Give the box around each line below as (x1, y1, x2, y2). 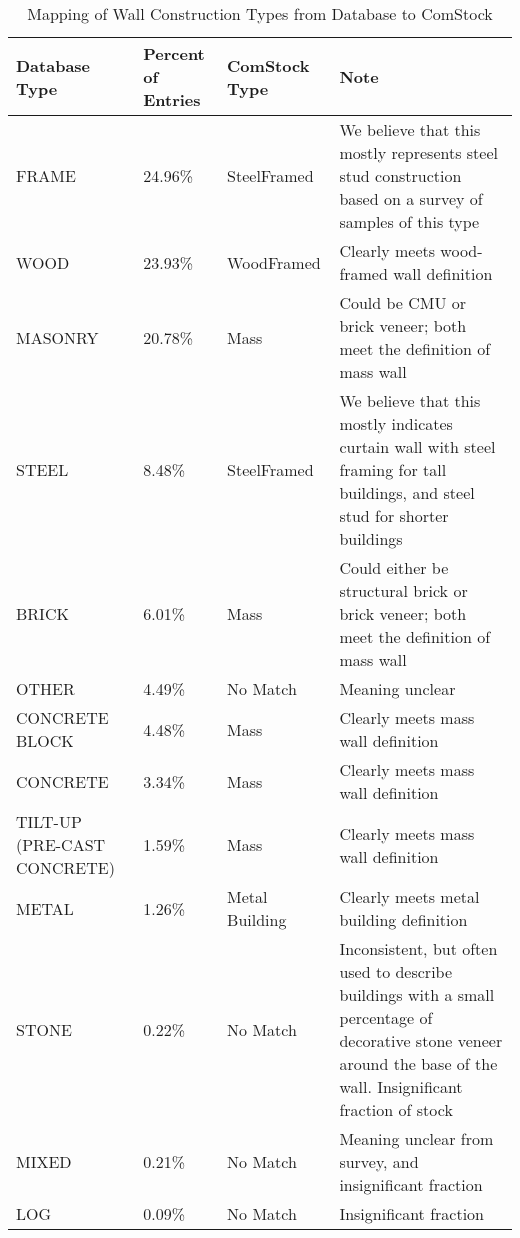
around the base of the (339, 1052, 498, 1075)
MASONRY (16, 325, 99, 349)
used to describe (339, 960, 453, 983)
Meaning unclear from (339, 1127, 494, 1150)
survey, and (339, 1150, 419, 1173)
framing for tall (339, 458, 447, 481)
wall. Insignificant (339, 1075, 463, 1098)
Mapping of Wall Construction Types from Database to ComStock (27, 2, 493, 25)
